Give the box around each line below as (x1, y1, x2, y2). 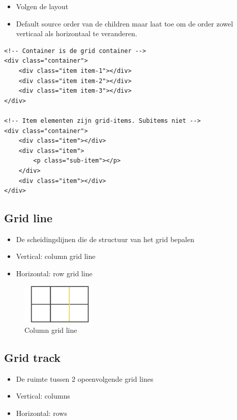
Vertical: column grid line (16, 251, 96, 261)
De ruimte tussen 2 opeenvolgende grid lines (16, 373, 154, 384)
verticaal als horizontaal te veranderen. (16, 28, 137, 39)
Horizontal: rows (16, 407, 67, 418)
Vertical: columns (16, 390, 70, 401)
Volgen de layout (16, 1, 69, 11)
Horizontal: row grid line (16, 268, 93, 279)
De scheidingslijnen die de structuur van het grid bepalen (16, 233, 194, 244)
